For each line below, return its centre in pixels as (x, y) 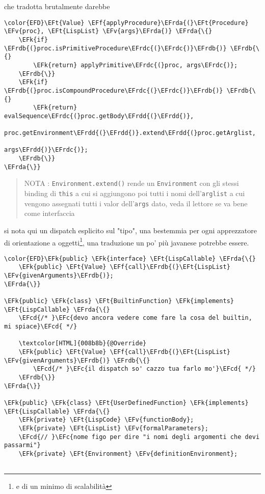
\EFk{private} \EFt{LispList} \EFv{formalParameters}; (113, 428)
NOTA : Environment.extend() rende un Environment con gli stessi (131, 183)
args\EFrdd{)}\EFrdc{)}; (46, 150)
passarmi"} (22, 445)
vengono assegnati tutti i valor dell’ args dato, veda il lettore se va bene (136, 203)
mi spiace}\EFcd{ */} (41, 327)
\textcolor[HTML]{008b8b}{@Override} (83, 344)
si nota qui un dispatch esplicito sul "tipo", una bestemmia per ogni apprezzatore (130, 230)
